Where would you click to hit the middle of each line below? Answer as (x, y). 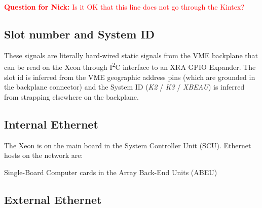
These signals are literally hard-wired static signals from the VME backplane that (131, 55)
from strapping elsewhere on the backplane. (71, 96)
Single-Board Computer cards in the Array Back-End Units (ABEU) (111, 172)
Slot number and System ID (80, 34)
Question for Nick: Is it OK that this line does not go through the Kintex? (124, 7)
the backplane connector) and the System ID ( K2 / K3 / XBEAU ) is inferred (124, 87)
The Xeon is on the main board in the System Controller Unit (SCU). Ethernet (128, 145)
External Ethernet (53, 199)
